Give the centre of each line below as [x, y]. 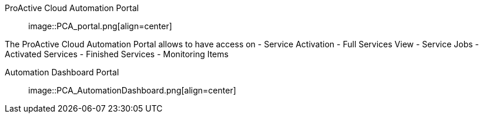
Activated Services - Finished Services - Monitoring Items [117, 54]
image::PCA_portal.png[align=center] [100, 26]
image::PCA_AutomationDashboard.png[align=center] [132, 90]
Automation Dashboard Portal [62, 72]
